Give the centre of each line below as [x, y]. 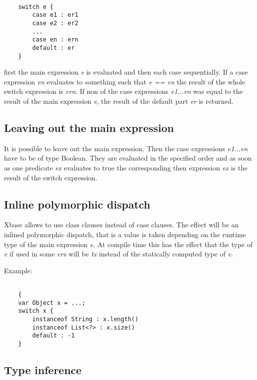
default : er [54, 48]
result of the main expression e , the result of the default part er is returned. [119, 101]
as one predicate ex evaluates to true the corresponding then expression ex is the [126, 168]
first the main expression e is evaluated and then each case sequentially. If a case [126, 72]
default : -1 [54, 336]
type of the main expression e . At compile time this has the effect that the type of [128, 244]
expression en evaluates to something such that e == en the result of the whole [125, 81]
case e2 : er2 [55, 23]
